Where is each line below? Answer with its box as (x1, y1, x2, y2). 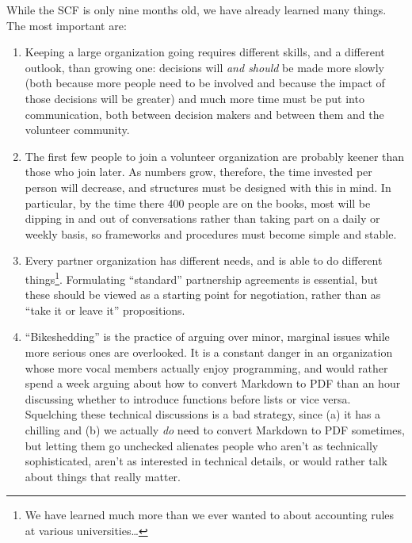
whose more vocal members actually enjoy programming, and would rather (25, 359, 388, 376)
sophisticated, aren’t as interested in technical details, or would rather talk (25, 453, 387, 469)
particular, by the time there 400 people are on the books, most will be (25, 194, 371, 211)
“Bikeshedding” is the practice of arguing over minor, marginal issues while (25, 328, 390, 345)
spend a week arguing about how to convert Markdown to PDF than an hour (25, 375, 401, 392)
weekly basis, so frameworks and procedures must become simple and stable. (25, 225, 397, 242)
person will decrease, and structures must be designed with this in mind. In (25, 178, 391, 195)
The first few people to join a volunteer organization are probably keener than (25, 147, 405, 164)
